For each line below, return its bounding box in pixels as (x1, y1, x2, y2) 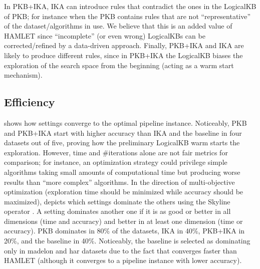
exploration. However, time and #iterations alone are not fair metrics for (4, 147, 228, 157)
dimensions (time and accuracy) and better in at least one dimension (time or (4, 215, 243, 226)
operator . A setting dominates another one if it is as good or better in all (4, 206, 231, 216)
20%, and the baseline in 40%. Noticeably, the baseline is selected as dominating (4, 235, 250, 246)
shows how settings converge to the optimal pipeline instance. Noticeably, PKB (4, 117, 247, 128)
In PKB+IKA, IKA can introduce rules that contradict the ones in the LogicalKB (4, 1, 256, 11)
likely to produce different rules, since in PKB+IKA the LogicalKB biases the (4, 50, 243, 60)
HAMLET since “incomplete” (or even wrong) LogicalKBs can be (4, 30, 205, 41)
